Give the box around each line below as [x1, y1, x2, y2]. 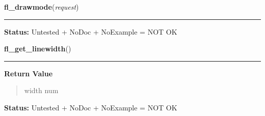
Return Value [4, 68, 53, 78]
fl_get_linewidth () [4, 43, 71, 54]
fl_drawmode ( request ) [4, 2, 79, 12]
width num [24, 85, 59, 96]
